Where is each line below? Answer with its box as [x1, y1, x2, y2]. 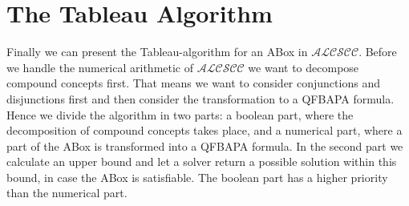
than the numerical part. [6, 184, 128, 201]
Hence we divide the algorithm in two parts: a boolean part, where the [6, 106, 354, 123]
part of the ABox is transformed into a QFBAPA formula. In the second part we [6, 137, 403, 154]
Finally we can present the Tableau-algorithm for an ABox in [6, 43, 308, 60]
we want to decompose [248, 59, 359, 75]
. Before [358, 43, 397, 60]
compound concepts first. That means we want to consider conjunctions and [6, 75, 380, 91]
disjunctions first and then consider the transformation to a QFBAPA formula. [6, 90, 395, 107]
